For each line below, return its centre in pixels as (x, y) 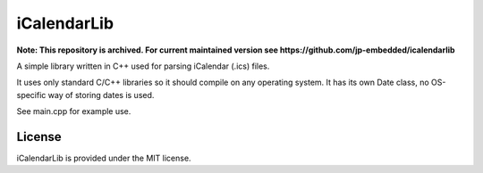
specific (31, 95)
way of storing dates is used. (101, 95)
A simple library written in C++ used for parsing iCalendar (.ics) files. (143, 66)
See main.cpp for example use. (74, 111)
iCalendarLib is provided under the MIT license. (104, 158)
